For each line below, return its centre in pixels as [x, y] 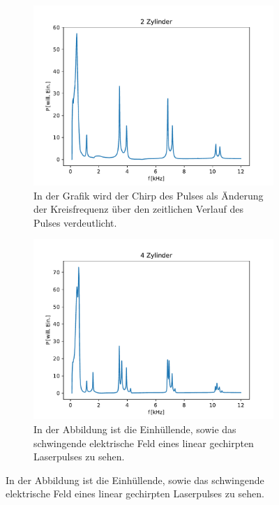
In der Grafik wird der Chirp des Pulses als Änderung [149, 195]
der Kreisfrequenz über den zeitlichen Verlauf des [138, 209]
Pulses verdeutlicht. [75, 222]
